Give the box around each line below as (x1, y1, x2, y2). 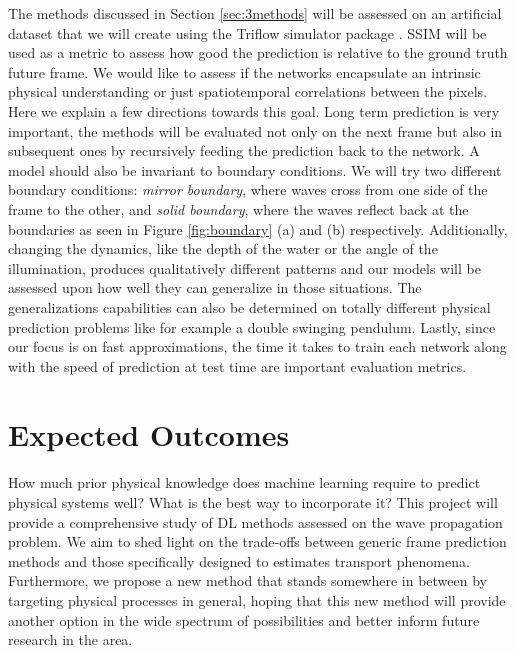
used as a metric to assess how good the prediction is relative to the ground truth (8, 42, 508, 63)
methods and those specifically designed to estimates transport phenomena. (8, 550, 470, 571)
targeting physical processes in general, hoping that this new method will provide (8, 589, 506, 610)
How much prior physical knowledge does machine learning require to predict (8, 472, 481, 493)
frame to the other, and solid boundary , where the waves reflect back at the (8, 198, 469, 219)
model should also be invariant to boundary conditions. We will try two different (8, 159, 502, 180)
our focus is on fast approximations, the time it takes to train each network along (8, 336, 507, 357)
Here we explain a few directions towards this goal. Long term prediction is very (8, 100, 500, 121)
